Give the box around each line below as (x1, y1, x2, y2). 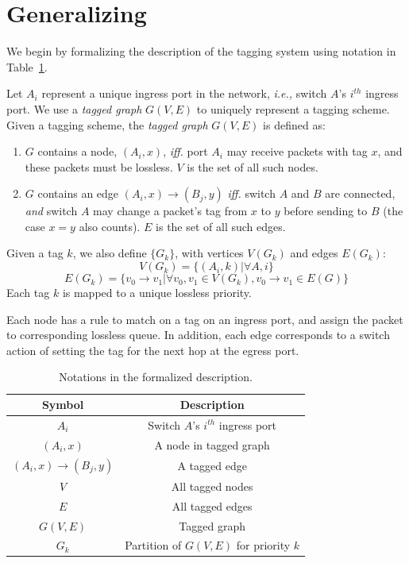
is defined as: (263, 116, 326, 133)
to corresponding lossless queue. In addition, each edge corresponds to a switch (6, 326, 390, 343)
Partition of (125, 537, 182, 553)
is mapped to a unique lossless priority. (62, 284, 252, 301)
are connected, (325, 185, 395, 202)
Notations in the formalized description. (59, 368, 253, 385)
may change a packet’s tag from (93, 202, 248, 219)
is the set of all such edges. (156, 218, 286, 234)
